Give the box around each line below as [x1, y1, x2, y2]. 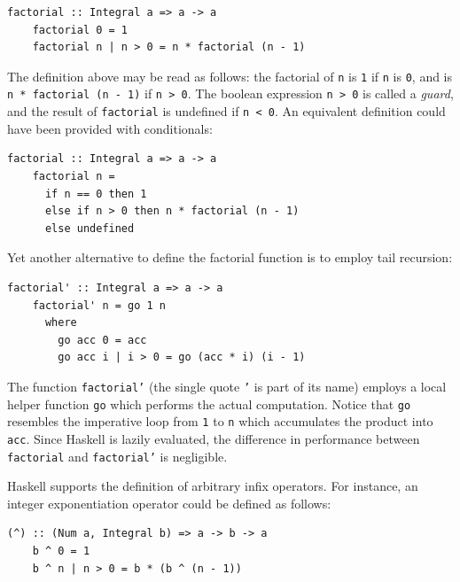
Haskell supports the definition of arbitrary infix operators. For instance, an [7, 477, 418, 495]
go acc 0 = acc [58, 333, 147, 346]
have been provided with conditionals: [7, 119, 213, 137]
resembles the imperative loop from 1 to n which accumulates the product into [7, 412, 433, 431]
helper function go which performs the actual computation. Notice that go [7, 394, 411, 413]
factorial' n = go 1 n [32, 299, 166, 312]
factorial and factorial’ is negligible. [7, 446, 228, 465]
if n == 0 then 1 [44, 187, 147, 200]
